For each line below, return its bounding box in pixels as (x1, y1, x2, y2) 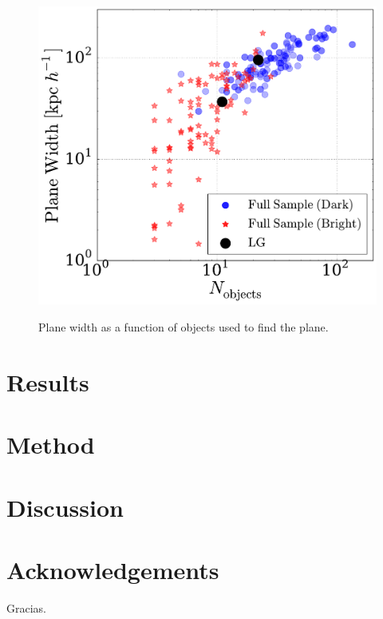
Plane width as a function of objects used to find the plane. (38, 319, 329, 335)
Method (6, 428, 95, 461)
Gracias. (6, 599, 46, 616)
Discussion (6, 490, 124, 523)
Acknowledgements (6, 553, 219, 585)
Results (6, 365, 89, 398)
